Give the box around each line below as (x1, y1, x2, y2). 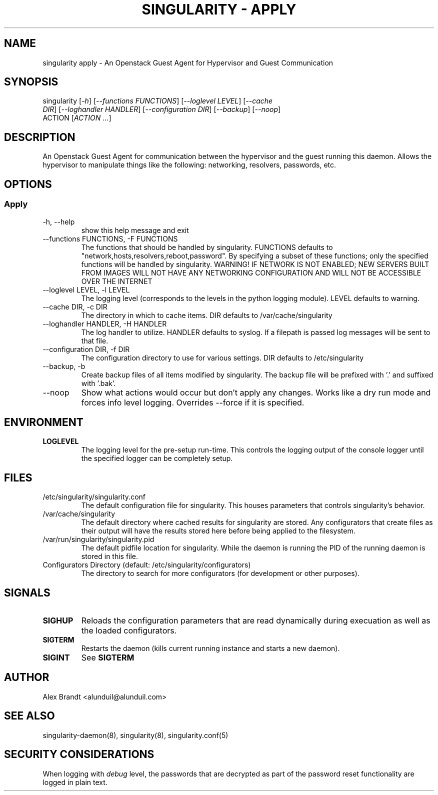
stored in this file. (81, 552, 138, 561)
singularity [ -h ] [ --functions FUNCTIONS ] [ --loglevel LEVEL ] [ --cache (42, 96, 273, 105)
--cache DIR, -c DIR (42, 302, 107, 311)
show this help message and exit (81, 225, 189, 234)
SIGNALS (4, 586, 50, 599)
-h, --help (42, 217, 75, 226)
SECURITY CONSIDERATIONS (4, 748, 154, 761)
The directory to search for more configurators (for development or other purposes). (81, 569, 359, 578)
